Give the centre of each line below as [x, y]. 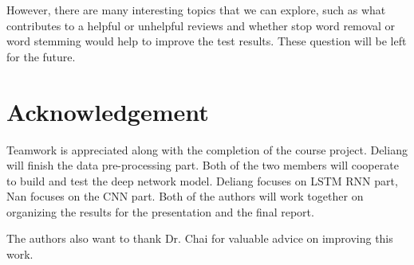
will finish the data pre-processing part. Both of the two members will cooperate [203, 165]
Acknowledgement [108, 111]
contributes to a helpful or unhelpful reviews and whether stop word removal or [201, 25]
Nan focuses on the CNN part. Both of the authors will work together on [185, 196]
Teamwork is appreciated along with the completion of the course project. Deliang [207, 149]
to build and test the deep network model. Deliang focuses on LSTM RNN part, [202, 180]
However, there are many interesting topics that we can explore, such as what [196, 10]
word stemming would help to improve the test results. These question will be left [207, 41]
